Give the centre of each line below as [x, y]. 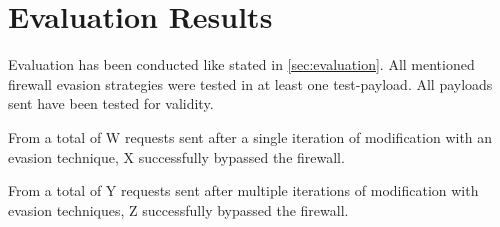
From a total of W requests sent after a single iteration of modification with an [250, 136]
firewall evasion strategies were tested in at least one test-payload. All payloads [250, 83]
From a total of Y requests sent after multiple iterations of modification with [243, 190]
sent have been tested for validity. [111, 103]
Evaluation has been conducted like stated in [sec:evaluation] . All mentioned [241, 64]
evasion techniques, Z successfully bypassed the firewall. [178, 209]
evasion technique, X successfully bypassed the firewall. [176, 156]
